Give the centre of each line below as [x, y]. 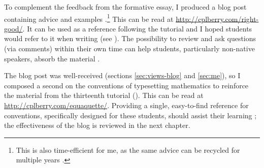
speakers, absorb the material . [52, 58]
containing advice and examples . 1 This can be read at [89, 18]
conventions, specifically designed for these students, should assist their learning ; [130, 115]
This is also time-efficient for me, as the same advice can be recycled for [128, 149]
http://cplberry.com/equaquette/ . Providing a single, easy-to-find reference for [126, 105]
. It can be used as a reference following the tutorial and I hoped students [137, 28]
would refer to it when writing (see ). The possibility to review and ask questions [130, 38]
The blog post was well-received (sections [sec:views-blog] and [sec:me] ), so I [122, 75]
